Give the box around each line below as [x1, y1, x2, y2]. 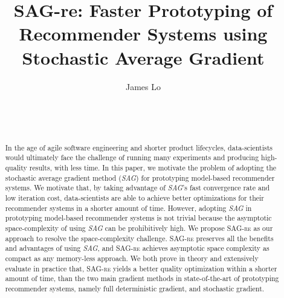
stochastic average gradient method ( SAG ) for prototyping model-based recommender [5, 172, 275, 183]
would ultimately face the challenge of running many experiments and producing [5, 152, 259, 163]
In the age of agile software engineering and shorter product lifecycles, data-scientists [5, 142, 273, 152]
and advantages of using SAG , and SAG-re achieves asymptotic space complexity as [5, 243, 269, 253]
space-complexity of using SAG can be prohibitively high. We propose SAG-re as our [5, 222, 273, 233]
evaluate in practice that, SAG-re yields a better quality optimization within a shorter [5, 263, 277, 273]
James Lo [125, 80, 161, 92]
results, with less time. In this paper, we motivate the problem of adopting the [29, 162, 277, 172]
